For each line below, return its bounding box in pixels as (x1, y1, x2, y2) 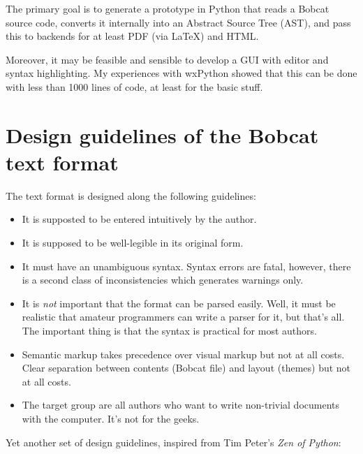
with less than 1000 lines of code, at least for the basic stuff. (6, 79, 263, 94)
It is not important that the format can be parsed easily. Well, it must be (22, 295, 336, 310)
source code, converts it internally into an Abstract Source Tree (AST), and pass (6, 15, 351, 29)
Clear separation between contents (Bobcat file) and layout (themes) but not (22, 360, 351, 375)
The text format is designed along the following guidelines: (6, 188, 256, 203)
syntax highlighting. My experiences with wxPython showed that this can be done (6, 66, 357, 80)
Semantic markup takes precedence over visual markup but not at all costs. (22, 346, 345, 361)
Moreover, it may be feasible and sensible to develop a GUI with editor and (6, 52, 329, 66)
